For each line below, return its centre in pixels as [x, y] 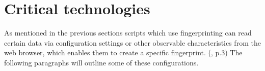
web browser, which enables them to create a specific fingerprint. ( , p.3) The [123, 52]
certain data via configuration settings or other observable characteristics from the [132, 42]
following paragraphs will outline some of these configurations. [101, 62]
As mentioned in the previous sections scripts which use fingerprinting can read [128, 33]
